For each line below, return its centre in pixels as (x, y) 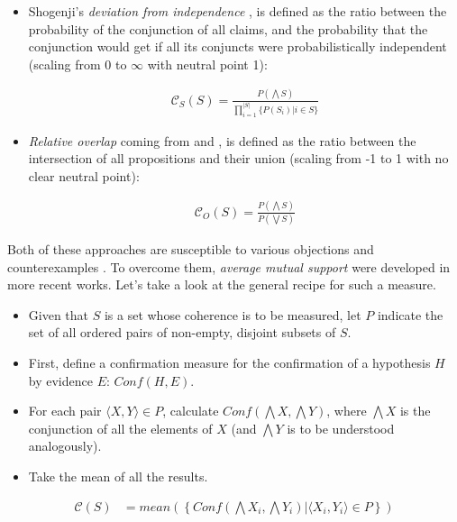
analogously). (65, 446)
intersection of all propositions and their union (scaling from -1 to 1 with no (238, 158)
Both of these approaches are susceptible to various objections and (191, 248)
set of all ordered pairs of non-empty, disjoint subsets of (182, 332)
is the (415, 411)
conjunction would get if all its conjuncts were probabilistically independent (238, 46)
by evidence (60, 380)
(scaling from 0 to (78, 64)
